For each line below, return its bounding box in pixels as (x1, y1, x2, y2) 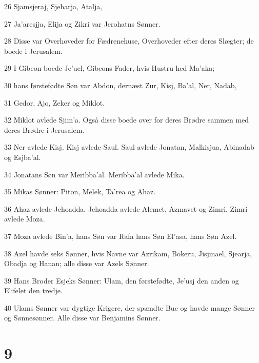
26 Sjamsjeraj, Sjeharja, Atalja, (4, 1, 103, 11)
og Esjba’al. (4, 151, 41, 162)
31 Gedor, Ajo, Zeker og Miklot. (4, 97, 105, 108)
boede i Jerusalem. (4, 45, 63, 56)
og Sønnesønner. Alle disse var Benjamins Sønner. (4, 312, 161, 323)
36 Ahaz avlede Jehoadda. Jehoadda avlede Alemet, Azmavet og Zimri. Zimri (4, 203, 248, 214)
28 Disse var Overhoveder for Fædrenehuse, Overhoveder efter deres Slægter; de (4, 35, 254, 46)
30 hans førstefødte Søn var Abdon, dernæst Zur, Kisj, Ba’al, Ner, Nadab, (4, 79, 237, 90)
